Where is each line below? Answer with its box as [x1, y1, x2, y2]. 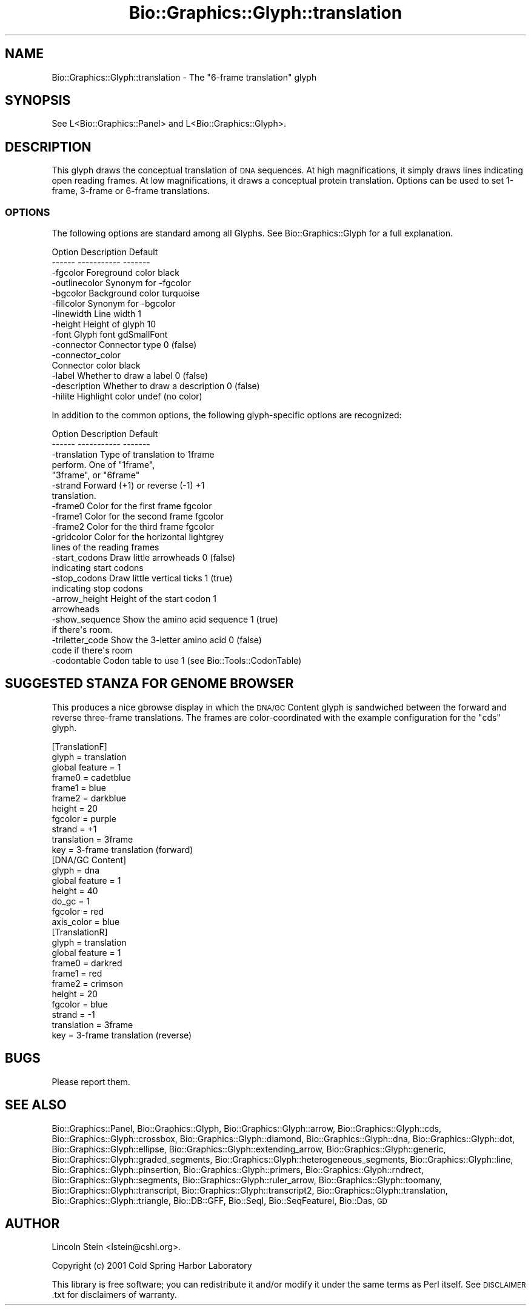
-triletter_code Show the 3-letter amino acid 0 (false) [52, 635, 262, 646]
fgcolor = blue [52, 998, 108, 1009]
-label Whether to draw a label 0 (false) [52, 370, 209, 381]
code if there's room [52, 645, 133, 656]
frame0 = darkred [52, 957, 122, 968]
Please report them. [52, 1076, 130, 1087]
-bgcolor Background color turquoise [52, 288, 200, 299]
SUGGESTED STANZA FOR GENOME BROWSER [5, 676, 294, 692]
